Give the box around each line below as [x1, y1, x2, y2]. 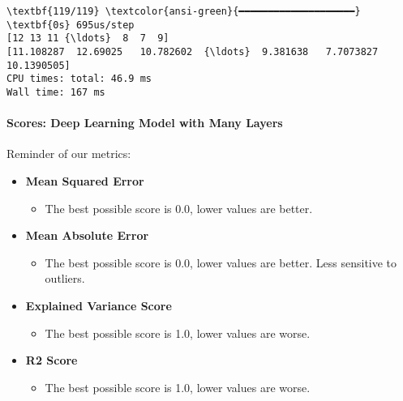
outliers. [45, 270, 85, 287]
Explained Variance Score [25, 296, 172, 314]
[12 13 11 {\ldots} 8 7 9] [6, 32, 169, 45]
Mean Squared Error [25, 172, 144, 189]
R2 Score [25, 352, 78, 369]
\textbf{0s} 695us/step [6, 19, 135, 31]
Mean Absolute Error [25, 227, 149, 244]
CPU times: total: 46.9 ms [6, 73, 152, 85]
